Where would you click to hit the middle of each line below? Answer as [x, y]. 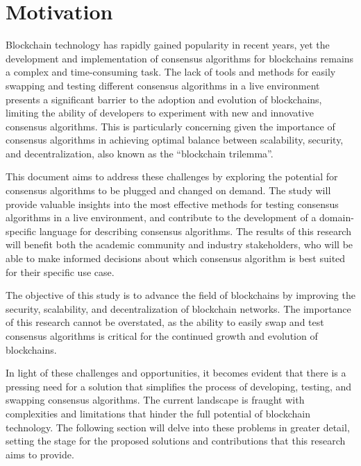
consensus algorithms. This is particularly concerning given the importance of [170, 126]
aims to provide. [40, 454]
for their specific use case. [60, 271]
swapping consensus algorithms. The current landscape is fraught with [155, 400]
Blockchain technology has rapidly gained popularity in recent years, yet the [168, 45]
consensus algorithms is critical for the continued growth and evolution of [162, 336]
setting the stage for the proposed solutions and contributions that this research [176, 441]
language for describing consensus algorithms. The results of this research [195, 231]
